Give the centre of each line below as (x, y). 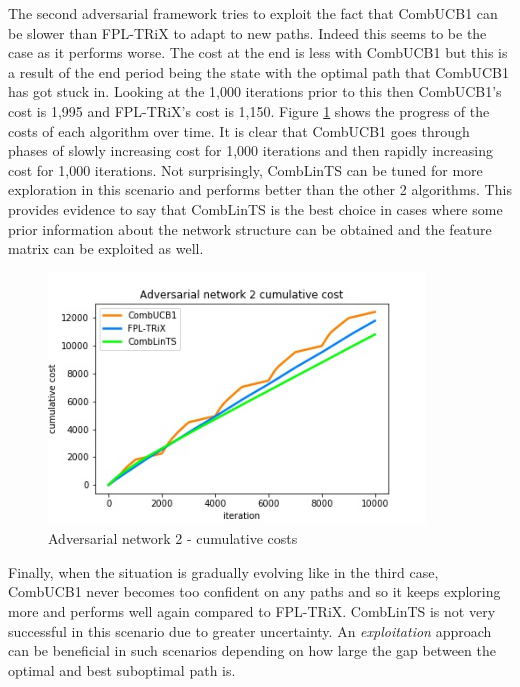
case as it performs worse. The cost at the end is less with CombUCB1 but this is (258, 52)
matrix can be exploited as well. (106, 248)
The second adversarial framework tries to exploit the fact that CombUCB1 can (253, 13)
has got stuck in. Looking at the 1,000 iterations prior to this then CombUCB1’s (255, 91)
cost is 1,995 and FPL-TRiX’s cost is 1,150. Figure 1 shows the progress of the (249, 110)
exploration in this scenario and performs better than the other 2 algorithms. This (260, 189)
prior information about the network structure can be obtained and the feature (250, 228)
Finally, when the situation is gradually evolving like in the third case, (223, 571)
